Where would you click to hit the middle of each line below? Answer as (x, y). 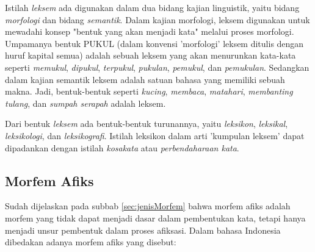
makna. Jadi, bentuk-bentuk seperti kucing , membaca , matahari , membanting (149, 91)
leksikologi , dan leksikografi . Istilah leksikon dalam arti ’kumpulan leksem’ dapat (155, 135)
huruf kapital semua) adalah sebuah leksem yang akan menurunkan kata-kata (150, 55)
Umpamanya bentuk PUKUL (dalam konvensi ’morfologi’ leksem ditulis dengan (154, 43)
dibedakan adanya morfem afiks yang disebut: (91, 242)
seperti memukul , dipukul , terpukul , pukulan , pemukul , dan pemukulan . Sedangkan (157, 67)
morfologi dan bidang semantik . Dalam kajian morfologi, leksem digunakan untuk (157, 19)
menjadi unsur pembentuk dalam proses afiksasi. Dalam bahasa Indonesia (143, 230)
